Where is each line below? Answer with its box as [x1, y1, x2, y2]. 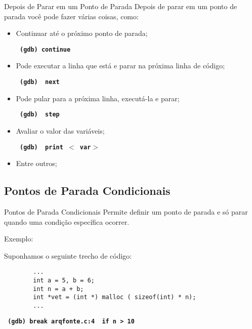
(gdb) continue [19, 46, 71, 53]
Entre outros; [16, 158, 57, 169]
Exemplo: [4, 233, 33, 244]
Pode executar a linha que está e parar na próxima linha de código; [16, 60, 225, 71]
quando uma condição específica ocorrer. [4, 216, 130, 227]
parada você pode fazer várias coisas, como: [4, 11, 139, 21]
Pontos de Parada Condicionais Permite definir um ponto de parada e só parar [4, 206, 248, 217]
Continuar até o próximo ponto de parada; [16, 28, 148, 38]
